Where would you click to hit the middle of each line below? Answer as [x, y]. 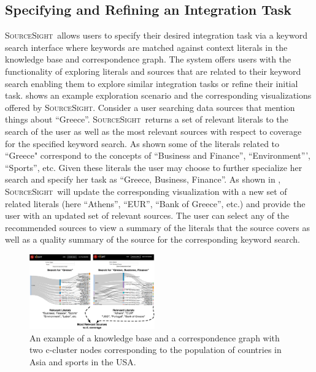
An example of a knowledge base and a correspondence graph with [155, 337]
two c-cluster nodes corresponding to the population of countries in [156, 350]
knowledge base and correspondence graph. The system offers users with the [148, 59]
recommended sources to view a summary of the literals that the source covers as [157, 227]
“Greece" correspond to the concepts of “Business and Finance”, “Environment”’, [158, 155]
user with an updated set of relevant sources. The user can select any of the [147, 215]
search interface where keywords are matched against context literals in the [146, 47]
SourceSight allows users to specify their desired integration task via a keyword [156, 35]
